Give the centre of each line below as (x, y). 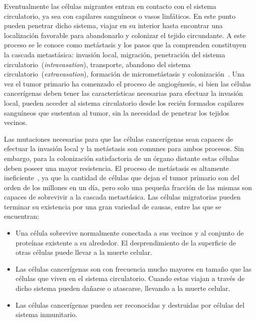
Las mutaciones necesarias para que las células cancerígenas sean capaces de (119, 139)
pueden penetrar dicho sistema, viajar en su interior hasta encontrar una (113, 25)
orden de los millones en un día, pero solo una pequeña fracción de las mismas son (128, 187)
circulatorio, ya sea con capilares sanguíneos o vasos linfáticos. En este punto (120, 16)
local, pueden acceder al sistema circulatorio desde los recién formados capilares (124, 102)
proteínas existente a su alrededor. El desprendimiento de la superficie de (126, 242)
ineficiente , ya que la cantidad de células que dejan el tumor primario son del (122, 178)
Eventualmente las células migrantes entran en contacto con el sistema (110, 6)
